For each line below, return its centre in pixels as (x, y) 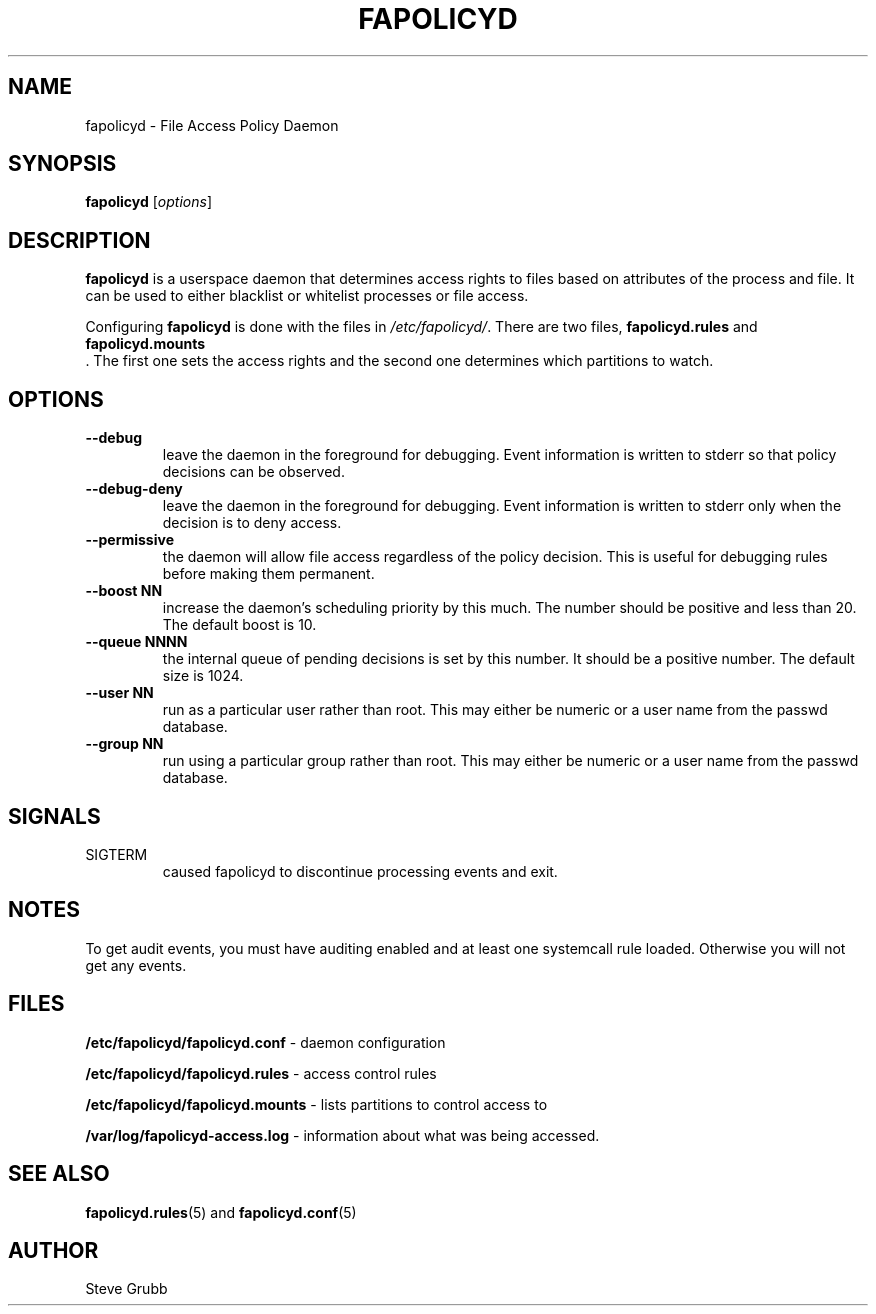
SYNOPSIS (62, 164)
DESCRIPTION (79, 240)
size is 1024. (203, 676)
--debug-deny (134, 489)
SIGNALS (54, 816)
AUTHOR (53, 1250)
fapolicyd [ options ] (149, 202)
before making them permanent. (268, 574)
